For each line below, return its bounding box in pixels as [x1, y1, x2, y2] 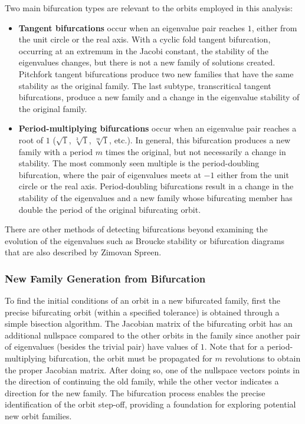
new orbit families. [5, 410, 72, 422]
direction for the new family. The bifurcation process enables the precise [5, 386, 265, 399]
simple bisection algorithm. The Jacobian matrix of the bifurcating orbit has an [5, 317, 293, 330]
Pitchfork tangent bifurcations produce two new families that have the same [18, 67, 294, 80]
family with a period [18, 145, 93, 157]
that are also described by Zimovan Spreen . [5, 246, 162, 258]
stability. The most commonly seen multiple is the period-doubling [18, 157, 260, 169]
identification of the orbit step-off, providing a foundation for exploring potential [5, 398, 296, 410]
